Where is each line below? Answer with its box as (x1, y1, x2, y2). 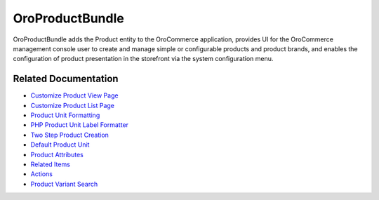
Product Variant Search (30, 180, 98, 188)
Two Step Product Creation (30, 131, 109, 139)
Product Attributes (30, 150, 84, 159)
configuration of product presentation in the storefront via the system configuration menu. (13, 55, 274, 63)
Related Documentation (13, 73, 119, 85)
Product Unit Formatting (30, 111, 100, 119)
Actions (30, 170, 53, 178)
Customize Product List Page (30, 101, 115, 109)
